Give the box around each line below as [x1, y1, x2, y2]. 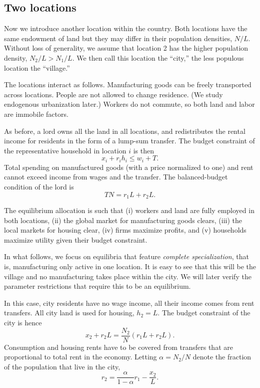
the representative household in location [4, 145, 126, 155]
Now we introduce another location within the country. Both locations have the [4, 23, 247, 34]
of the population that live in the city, [4, 361, 120, 371]
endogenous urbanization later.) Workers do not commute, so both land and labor [4, 99, 255, 109]
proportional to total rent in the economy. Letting [4, 351, 157, 362]
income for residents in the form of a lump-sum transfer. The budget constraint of [4, 135, 255, 146]
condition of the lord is [4, 181, 74, 191]
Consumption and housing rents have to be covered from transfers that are [4, 341, 233, 352]
